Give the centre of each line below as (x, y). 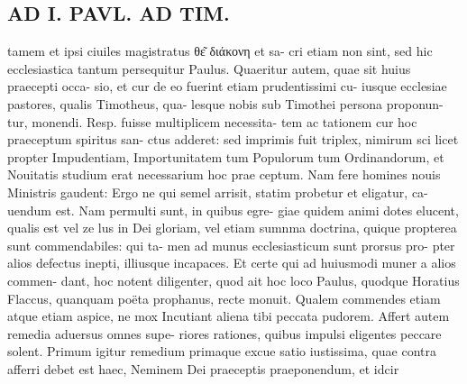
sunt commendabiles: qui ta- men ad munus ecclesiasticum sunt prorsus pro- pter (231, 245)
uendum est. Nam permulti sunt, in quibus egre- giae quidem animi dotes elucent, (233, 210)
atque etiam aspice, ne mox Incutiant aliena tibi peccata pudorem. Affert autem (229, 316)
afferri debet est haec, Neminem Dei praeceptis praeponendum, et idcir (203, 368)
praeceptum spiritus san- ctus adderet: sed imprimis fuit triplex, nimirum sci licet (233, 139)
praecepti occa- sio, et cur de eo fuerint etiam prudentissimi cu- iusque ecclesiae (227, 86)
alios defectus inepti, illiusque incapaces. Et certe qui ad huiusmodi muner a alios (232, 263)
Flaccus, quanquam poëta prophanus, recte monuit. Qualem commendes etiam (224, 298)
